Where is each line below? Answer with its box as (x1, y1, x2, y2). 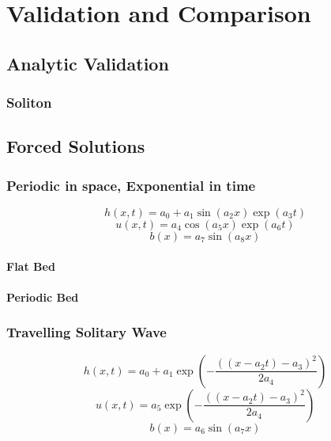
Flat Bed (6, 257, 55, 274)
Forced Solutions (6, 134, 145, 158)
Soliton (6, 93, 52, 112)
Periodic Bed (6, 288, 79, 305)
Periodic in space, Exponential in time (6, 175, 256, 195)
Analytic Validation (6, 51, 169, 75)
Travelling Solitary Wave (6, 322, 167, 342)
